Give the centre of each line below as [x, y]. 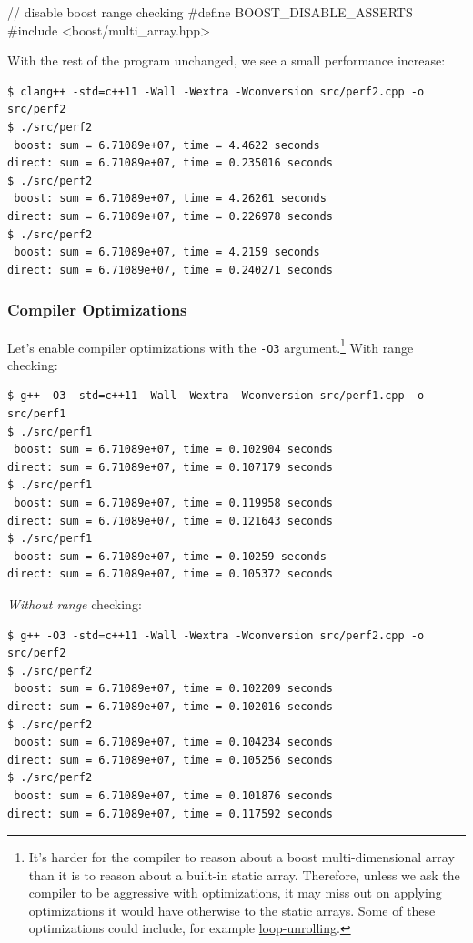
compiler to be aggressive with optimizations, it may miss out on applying [235, 893]
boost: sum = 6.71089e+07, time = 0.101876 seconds [173, 795]
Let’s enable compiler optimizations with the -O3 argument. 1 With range [211, 346]
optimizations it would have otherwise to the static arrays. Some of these [232, 910]
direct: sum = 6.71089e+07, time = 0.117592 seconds [170, 813]
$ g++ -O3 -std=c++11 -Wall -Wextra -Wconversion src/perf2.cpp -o [216, 635]
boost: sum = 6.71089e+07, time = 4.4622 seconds [167, 145]
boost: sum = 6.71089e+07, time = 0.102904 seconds [173, 450]
